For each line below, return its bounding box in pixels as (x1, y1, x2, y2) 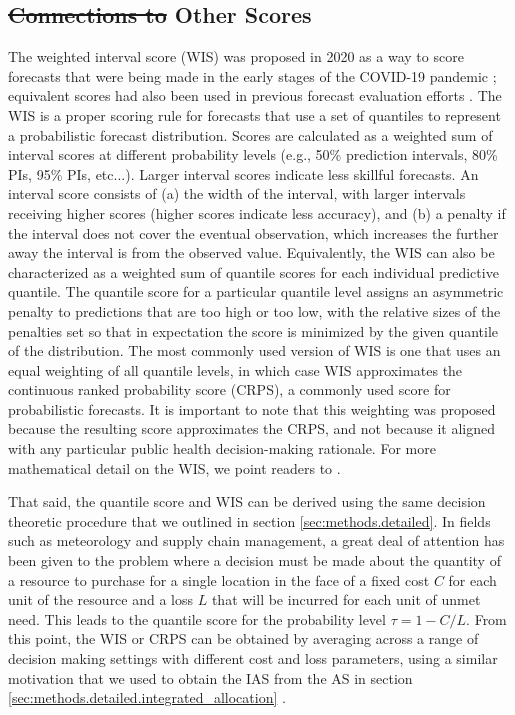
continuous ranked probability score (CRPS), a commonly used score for (8, 379, 451, 400)
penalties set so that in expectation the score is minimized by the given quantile (8, 320, 498, 341)
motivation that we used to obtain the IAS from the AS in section (8, 667, 413, 688)
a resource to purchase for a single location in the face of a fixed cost (8, 569, 430, 590)
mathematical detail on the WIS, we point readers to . (8, 457, 341, 478)
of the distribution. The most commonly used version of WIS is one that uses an (8, 340, 501, 361)
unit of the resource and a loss (8, 589, 194, 610)
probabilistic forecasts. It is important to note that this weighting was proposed (8, 398, 496, 419)
